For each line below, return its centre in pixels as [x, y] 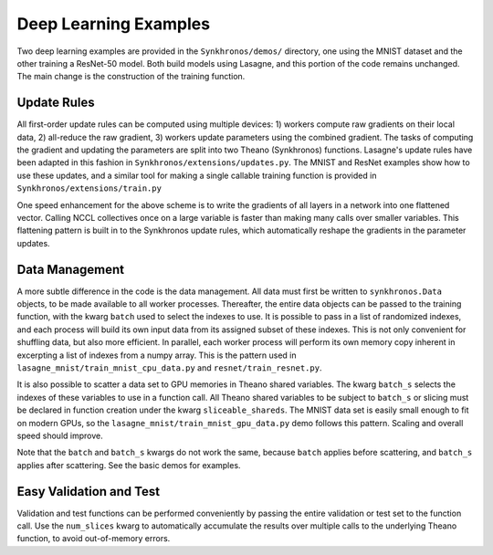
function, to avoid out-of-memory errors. [94, 539]
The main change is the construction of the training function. [131, 77]
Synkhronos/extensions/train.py [89, 188]
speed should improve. [60, 435]
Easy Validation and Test [88, 492]
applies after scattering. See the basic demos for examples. [129, 465]
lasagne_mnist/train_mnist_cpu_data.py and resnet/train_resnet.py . [169, 368]
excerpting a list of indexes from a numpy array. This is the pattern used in [157, 355]
